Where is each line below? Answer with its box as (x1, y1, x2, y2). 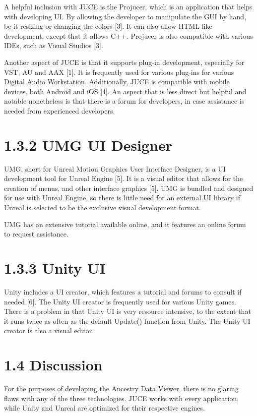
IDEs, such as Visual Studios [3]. (4, 40, 103, 51)
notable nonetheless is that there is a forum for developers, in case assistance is (4, 96, 245, 106)
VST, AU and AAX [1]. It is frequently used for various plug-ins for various (4, 66, 234, 77)
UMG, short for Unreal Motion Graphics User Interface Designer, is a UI (4, 163, 226, 174)
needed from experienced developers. (4, 105, 115, 116)
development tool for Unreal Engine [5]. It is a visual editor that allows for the (4, 173, 243, 183)
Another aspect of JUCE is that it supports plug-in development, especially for (4, 57, 245, 67)
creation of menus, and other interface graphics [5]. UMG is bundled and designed (4, 182, 254, 193)
